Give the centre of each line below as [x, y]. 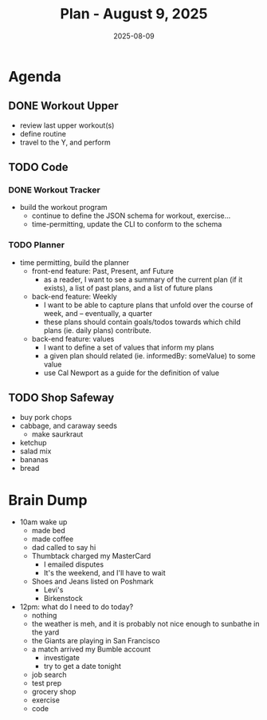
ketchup [33, 442]
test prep [47, 683]
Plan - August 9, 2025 [134, 14]
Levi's [53, 590]
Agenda [35, 76]
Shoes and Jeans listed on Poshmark [92, 582]
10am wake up [43, 522]
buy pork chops [46, 417]
